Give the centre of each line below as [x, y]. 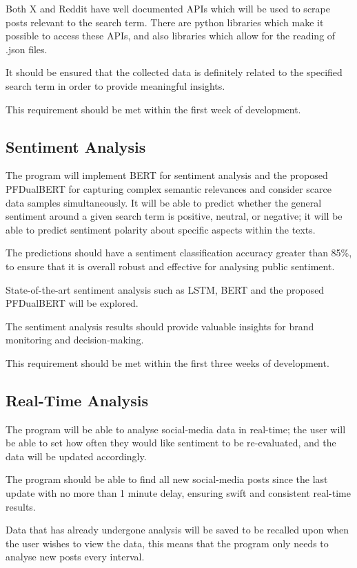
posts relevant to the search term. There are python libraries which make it [165, 22]
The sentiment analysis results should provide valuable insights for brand [160, 326]
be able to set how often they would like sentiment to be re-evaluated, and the [171, 443]
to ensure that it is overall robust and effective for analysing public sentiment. [170, 266]
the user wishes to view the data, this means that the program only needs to [167, 543]
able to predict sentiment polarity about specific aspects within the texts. [161, 229]
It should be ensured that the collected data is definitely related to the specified [174, 72]
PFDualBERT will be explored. [72, 303]
